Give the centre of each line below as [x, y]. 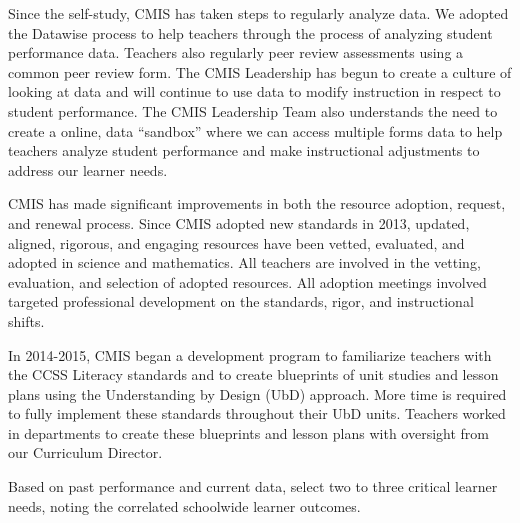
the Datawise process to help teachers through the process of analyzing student [250, 32]
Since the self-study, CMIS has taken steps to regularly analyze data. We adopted [258, 13]
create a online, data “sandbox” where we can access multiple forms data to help [255, 130]
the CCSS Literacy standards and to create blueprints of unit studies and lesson [253, 374]
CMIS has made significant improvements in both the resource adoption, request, [257, 203]
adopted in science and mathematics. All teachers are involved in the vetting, [244, 262]
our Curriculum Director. [85, 452]
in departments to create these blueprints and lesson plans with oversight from [248, 432]
